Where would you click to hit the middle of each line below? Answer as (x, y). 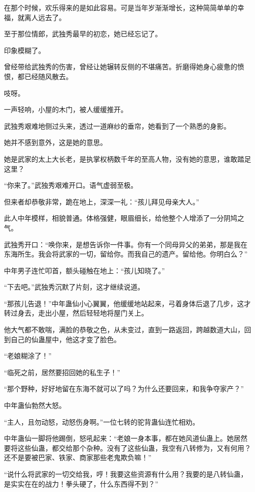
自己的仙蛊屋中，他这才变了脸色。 (65, 339)
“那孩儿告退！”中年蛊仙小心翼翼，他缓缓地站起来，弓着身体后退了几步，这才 (127, 303)
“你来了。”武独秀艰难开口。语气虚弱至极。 (71, 185)
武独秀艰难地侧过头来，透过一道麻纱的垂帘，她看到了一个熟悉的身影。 (117, 126)
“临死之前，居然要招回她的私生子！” (62, 372)
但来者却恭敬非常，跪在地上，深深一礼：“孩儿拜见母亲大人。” (102, 201)
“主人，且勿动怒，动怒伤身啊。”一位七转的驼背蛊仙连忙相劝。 (102, 421)
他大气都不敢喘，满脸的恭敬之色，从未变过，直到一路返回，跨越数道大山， (124, 330)
